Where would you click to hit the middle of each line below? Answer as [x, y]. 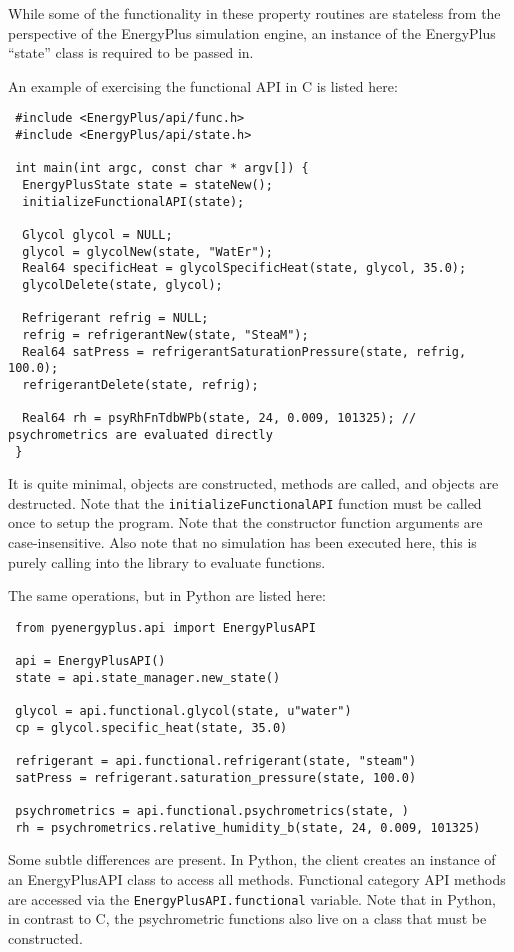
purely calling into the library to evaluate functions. [167, 561]
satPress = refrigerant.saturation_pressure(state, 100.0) [216, 777]
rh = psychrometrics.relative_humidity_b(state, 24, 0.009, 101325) [248, 827]
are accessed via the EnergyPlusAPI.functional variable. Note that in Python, [252, 898]
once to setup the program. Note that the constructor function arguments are [245, 522]
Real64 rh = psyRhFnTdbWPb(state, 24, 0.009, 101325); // [219, 418]
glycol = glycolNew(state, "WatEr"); [147, 251]
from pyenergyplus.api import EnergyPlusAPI [165, 627]
